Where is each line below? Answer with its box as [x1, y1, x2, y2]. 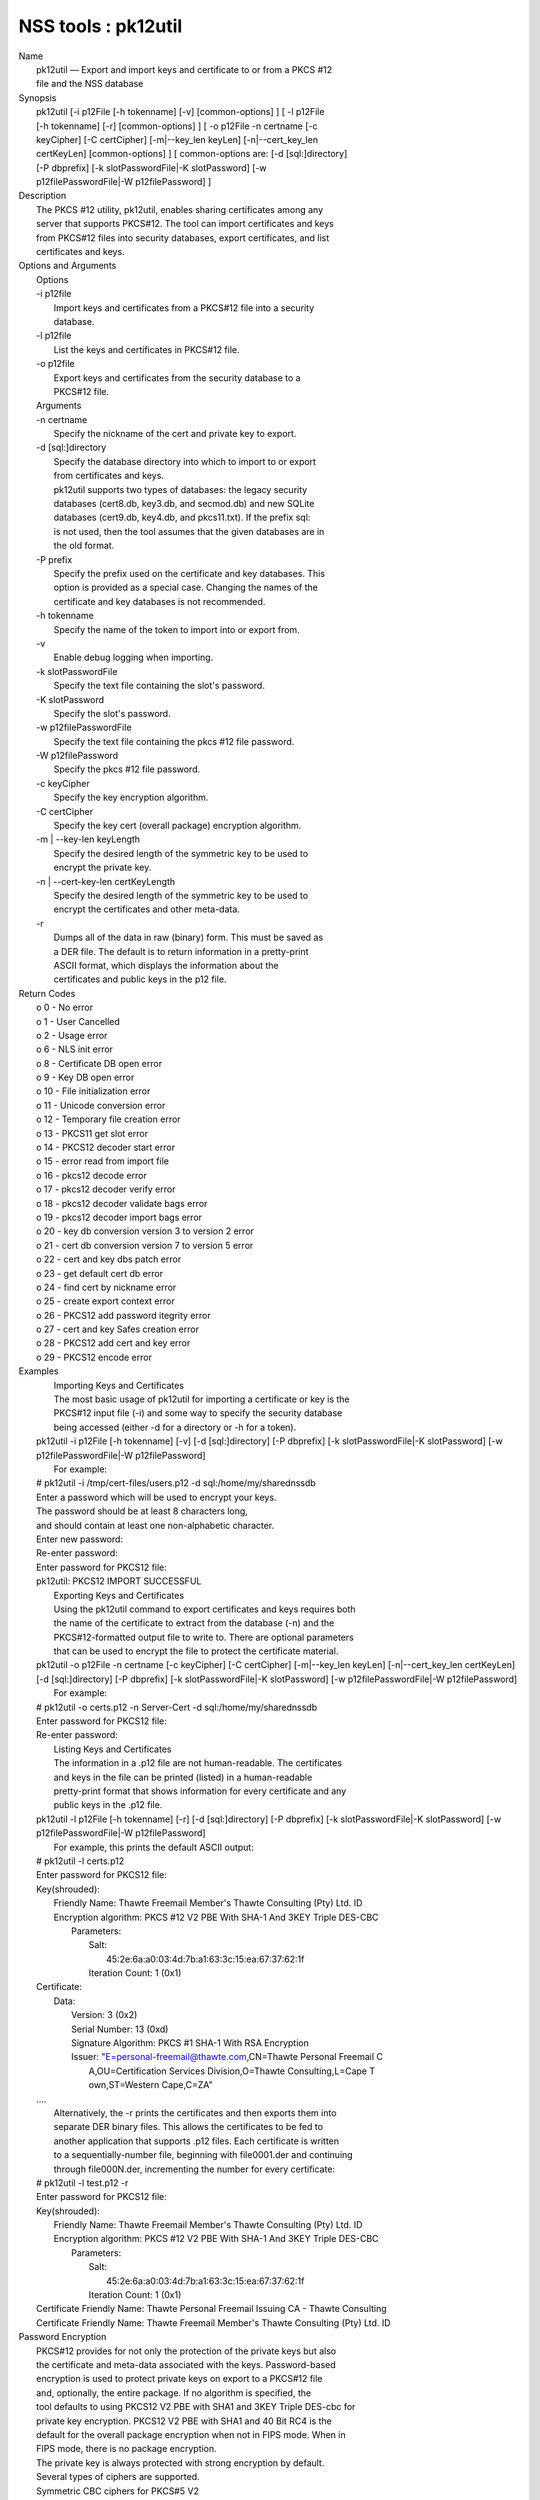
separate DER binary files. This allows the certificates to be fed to [53, 2121, 324, 2133]
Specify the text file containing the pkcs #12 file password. [53, 735, 295, 747]
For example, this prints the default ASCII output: [53, 1841, 254, 1853]
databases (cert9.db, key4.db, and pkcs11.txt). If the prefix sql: [53, 511, 311, 524]
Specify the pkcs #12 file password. [53, 763, 201, 775]
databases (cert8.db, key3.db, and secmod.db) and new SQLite [53, 498, 315, 510]
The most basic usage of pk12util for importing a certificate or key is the [53, 1393, 350, 1405]
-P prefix [36, 553, 73, 565]
